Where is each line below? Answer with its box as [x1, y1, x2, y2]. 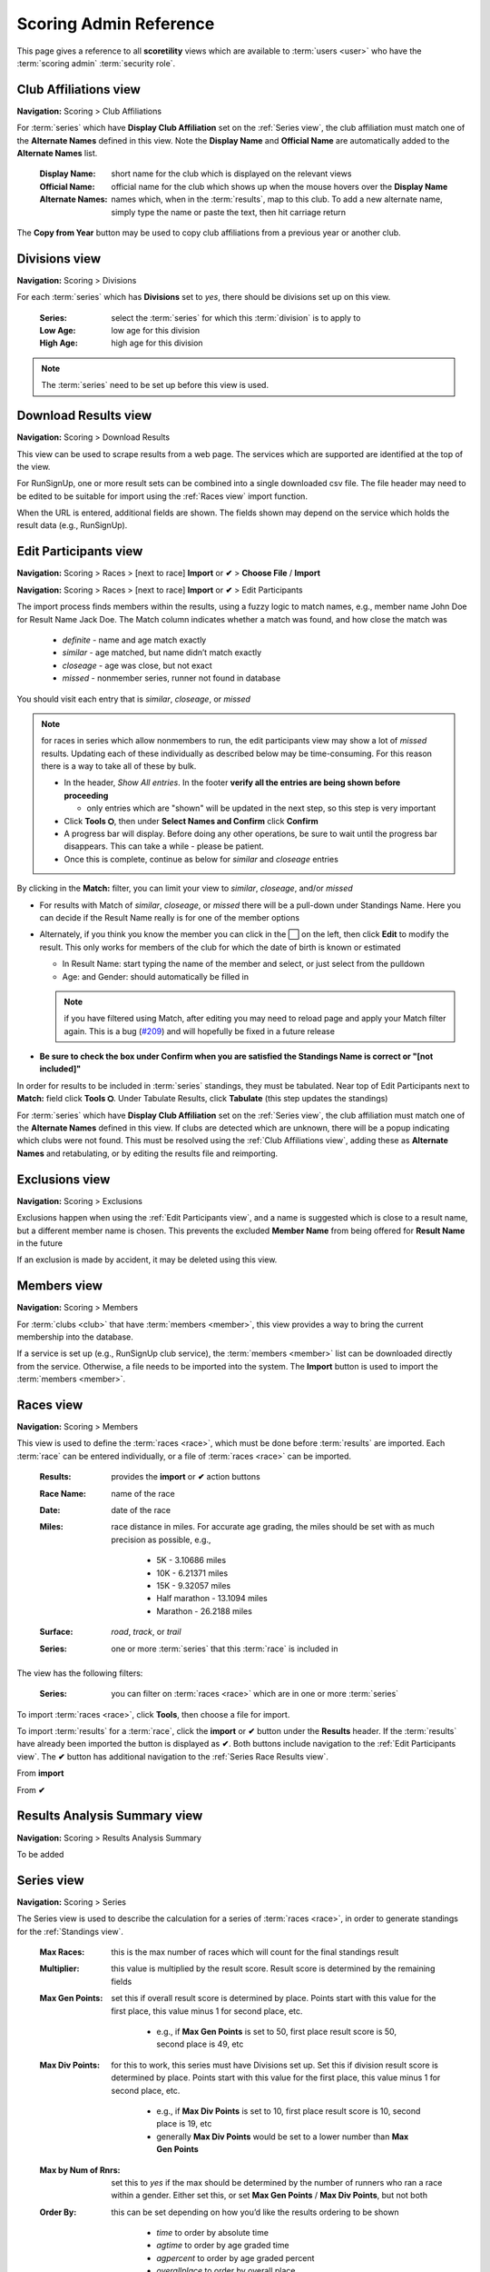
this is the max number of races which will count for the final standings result [111, 1947, 399, 1958]
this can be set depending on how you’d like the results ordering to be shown [111, 2207, 399, 2217]
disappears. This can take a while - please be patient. [64, 841, 265, 852]
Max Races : [39, 1947, 85, 1958]
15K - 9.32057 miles [156, 1579, 231, 1590]
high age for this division [111, 337, 203, 349]
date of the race [111, 1505, 171, 1516]
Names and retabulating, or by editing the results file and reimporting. [16, 1148, 279, 1159]
